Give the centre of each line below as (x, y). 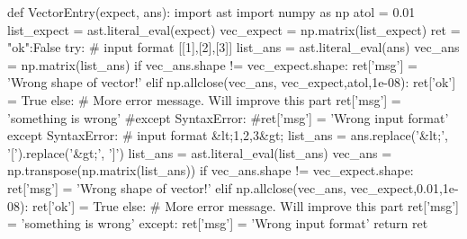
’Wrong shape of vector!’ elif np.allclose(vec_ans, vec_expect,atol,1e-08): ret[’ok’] (232, 82)
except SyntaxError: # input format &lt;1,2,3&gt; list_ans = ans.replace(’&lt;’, (228, 135)
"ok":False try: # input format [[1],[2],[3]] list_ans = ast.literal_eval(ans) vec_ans (233, 47)
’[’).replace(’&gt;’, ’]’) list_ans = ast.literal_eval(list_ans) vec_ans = (200, 152)
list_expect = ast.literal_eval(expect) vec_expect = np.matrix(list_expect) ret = (234, 29)
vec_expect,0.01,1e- (404, 187)
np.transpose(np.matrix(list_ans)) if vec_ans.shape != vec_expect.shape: (211, 170)
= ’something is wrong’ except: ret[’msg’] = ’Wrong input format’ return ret (218, 223)
